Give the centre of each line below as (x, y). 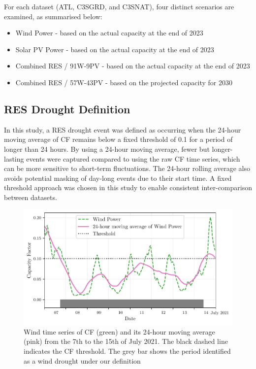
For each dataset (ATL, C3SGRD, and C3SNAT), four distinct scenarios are (119, 6)
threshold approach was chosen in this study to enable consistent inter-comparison (128, 187)
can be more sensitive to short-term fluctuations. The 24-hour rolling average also (127, 168)
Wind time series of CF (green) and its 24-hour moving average (119, 331)
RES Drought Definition (67, 109)
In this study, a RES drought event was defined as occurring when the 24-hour (123, 129)
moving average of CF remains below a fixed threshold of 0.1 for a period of (118, 139)
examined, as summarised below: (53, 16)
